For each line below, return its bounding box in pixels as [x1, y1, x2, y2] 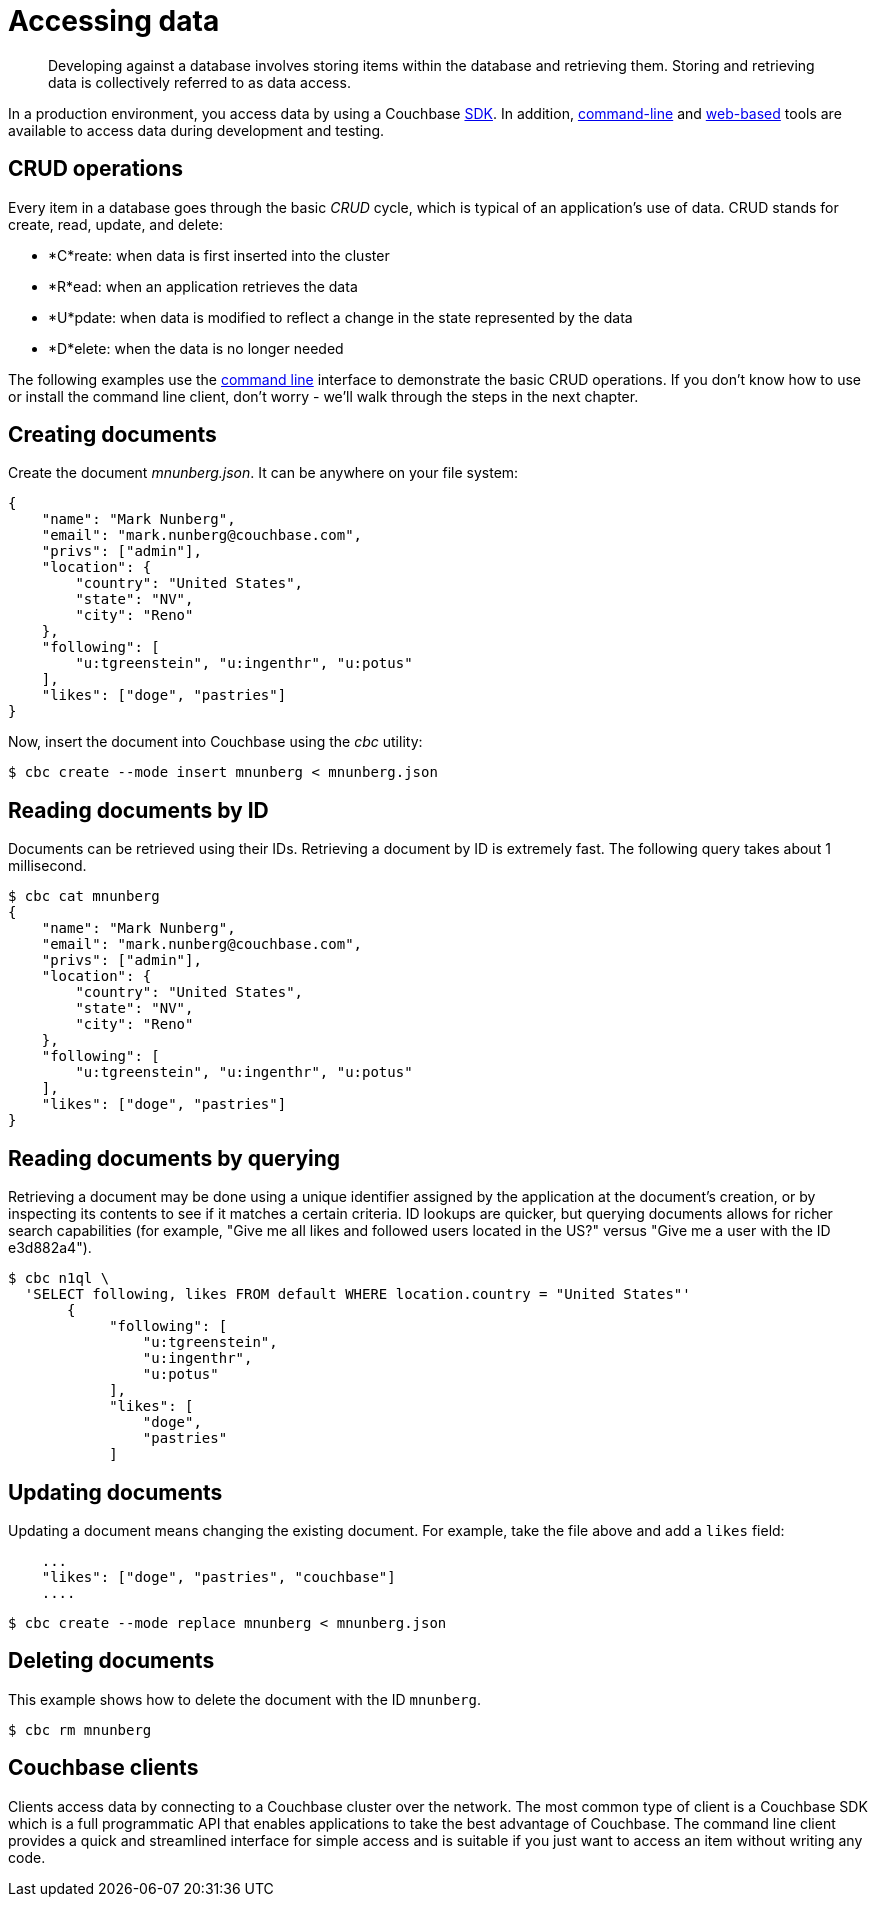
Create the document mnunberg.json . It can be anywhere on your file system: [8, 464, 519, 482]
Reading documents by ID [8, 797, 269, 823]
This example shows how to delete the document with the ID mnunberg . [8, 1690, 482, 1708]
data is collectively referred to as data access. [48, 73, 351, 91]
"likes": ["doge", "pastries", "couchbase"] [41, 1568, 396, 1585]
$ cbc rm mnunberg [8, 1721, 152, 1738]
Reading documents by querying [8, 1145, 341, 1171]
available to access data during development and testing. [8, 121, 385, 139]
